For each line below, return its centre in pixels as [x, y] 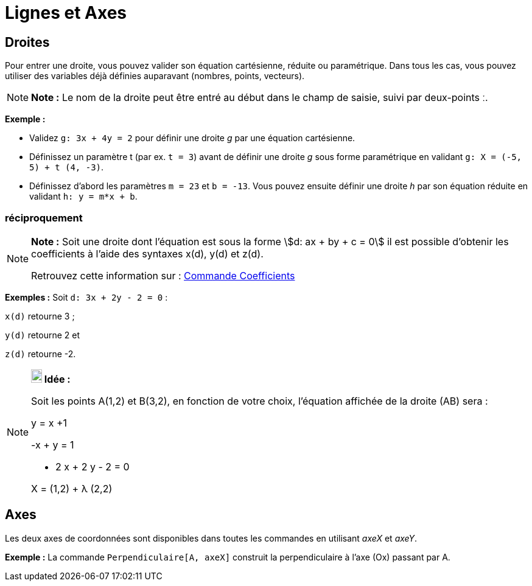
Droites [27, 42]
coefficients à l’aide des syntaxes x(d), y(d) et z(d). [147, 253]
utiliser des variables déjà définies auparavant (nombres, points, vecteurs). [155, 76]
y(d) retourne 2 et [43, 335]
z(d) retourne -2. [40, 354]
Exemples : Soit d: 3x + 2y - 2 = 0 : [86, 297]
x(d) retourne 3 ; [40, 316]
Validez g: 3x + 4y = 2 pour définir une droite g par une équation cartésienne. [192, 138]
